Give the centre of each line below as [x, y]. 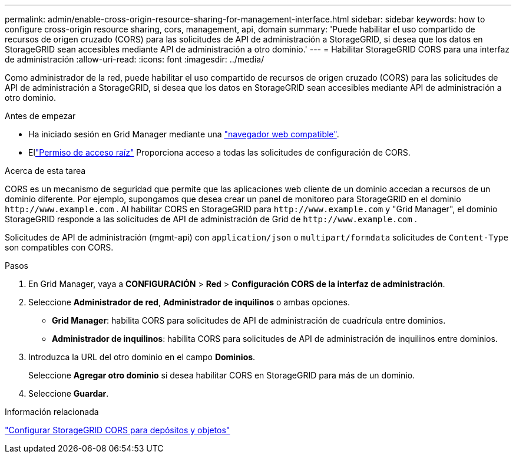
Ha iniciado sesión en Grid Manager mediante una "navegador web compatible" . [184, 134]
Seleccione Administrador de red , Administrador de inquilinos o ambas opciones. [189, 302]
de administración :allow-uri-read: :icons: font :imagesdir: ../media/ [135, 59]
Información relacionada [52, 412]
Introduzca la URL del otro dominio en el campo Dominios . [142, 357]
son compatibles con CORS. [59, 247]
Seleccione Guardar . [69, 393]
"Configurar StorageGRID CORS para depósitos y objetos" [118, 430]
